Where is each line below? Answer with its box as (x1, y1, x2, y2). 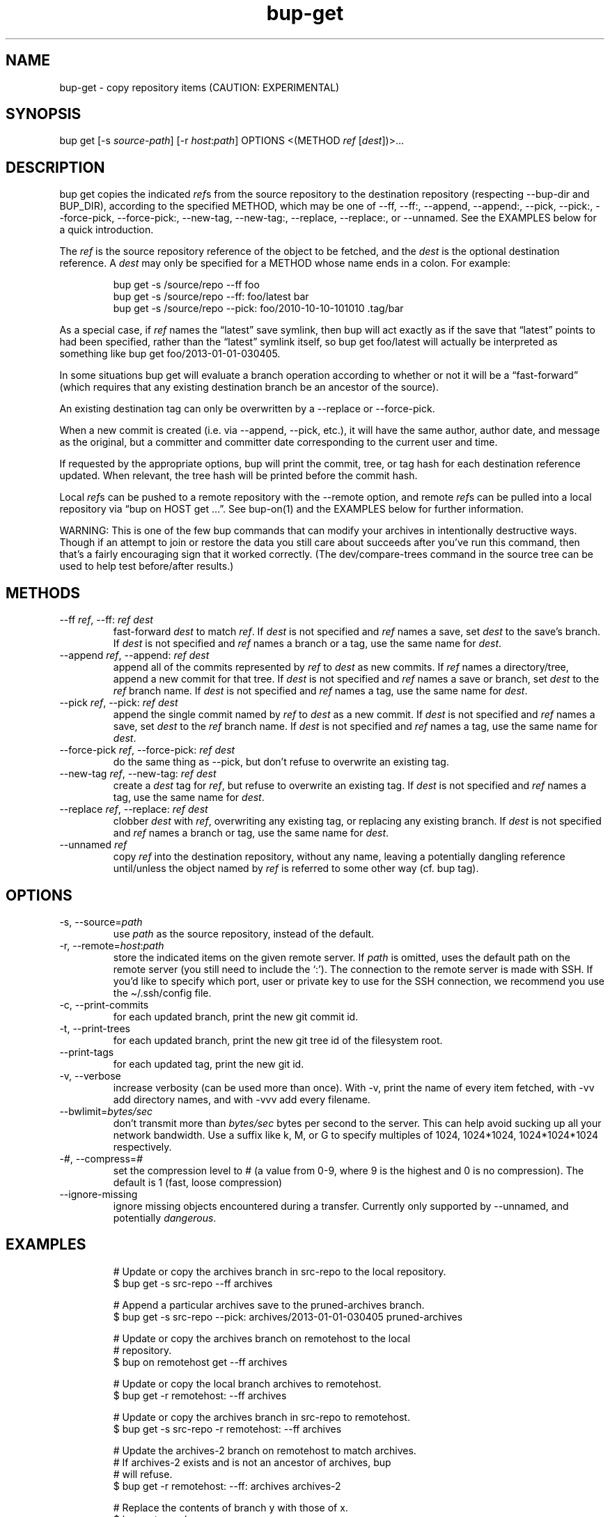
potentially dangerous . (113, 1211, 217, 1224)
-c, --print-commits (59, 998, 149, 1011)
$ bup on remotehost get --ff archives (113, 1355, 288, 1368)
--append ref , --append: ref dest (59, 649, 210, 662)
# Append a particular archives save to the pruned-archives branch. (113, 1298, 425, 1311)
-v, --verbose (59, 1069, 121, 1082)
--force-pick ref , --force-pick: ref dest (59, 744, 235, 756)
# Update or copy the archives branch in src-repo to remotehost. (113, 1410, 410, 1423)
